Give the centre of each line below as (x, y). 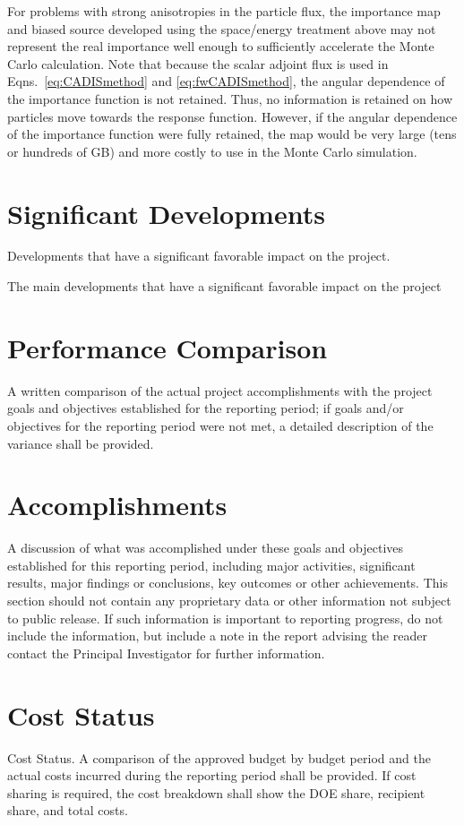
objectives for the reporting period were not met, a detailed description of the (220, 425)
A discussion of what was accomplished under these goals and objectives (206, 548)
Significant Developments (166, 213)
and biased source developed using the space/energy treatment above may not (222, 28)
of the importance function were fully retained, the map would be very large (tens (232, 134)
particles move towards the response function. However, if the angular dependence (232, 116)
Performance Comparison (168, 347)
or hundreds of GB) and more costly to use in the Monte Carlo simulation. (212, 151)
